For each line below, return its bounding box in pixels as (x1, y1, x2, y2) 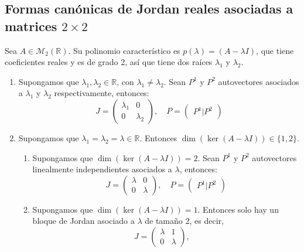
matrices (5, 16, 57, 35)
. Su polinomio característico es (68, 44, 180, 56)
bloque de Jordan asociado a (32, 214, 135, 227)
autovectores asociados (218, 75, 299, 87)
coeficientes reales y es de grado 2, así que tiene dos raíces (5, 56, 213, 68)
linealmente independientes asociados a (32, 163, 172, 175)
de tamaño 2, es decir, (145, 214, 224, 227)
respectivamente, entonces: (54, 87, 149, 99)
